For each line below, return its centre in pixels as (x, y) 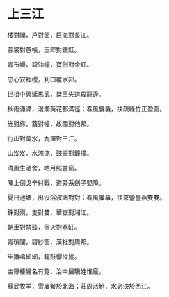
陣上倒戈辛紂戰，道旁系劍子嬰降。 (56, 182)
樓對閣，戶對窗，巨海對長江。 (50, 35)
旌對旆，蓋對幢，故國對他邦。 (50, 123)
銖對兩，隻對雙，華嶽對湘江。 (50, 212)
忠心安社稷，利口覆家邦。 (44, 79)
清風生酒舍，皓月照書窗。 (44, 168)
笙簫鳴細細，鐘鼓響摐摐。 (44, 256)
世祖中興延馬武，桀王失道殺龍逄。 (56, 94)
